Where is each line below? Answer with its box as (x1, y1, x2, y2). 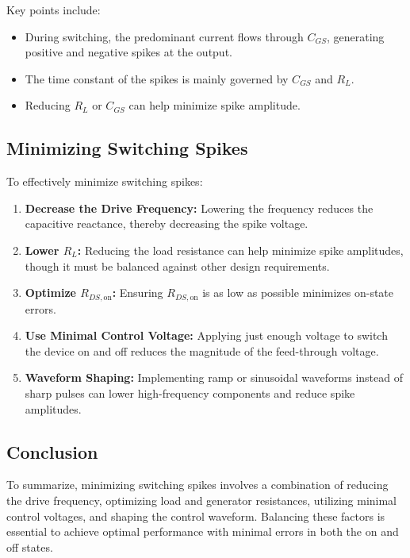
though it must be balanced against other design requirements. (25, 257, 330, 274)
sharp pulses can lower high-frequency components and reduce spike (25, 384, 355, 401)
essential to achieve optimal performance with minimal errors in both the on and (6, 523, 399, 540)
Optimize (25, 284, 76, 301)
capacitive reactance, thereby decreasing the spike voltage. (25, 215, 308, 232)
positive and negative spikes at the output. (25, 44, 232, 60)
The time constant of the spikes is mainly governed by (25, 70, 289, 87)
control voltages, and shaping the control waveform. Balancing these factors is (6, 507, 385, 524)
